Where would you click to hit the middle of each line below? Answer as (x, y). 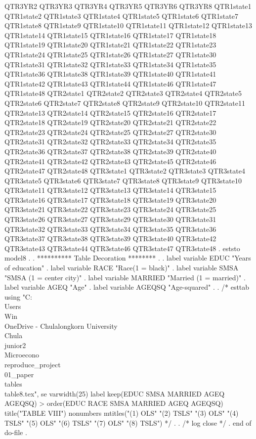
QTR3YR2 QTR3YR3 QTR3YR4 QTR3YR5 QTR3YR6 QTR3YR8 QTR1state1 (128, 6)
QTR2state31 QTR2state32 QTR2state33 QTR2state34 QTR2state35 (110, 142)
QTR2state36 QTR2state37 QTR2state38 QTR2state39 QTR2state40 (110, 151)
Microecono (22, 355)
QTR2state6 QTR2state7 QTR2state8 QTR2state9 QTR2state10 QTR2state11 (125, 103)
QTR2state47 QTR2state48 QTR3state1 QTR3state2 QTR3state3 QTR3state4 (125, 171)
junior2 (15, 345)
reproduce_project (33, 364)
